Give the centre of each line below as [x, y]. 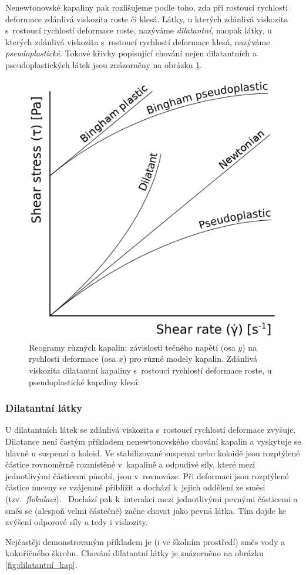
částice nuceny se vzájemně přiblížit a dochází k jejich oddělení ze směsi [135, 487]
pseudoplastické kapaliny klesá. [85, 381]
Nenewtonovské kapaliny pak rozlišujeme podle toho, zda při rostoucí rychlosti [147, 7]
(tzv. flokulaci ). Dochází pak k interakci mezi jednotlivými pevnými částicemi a [152, 498]
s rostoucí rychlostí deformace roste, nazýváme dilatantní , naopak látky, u [139, 30]
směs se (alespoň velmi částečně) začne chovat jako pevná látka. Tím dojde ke [146, 510]
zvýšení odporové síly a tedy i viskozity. [77, 522]
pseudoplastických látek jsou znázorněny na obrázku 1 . [104, 64]
